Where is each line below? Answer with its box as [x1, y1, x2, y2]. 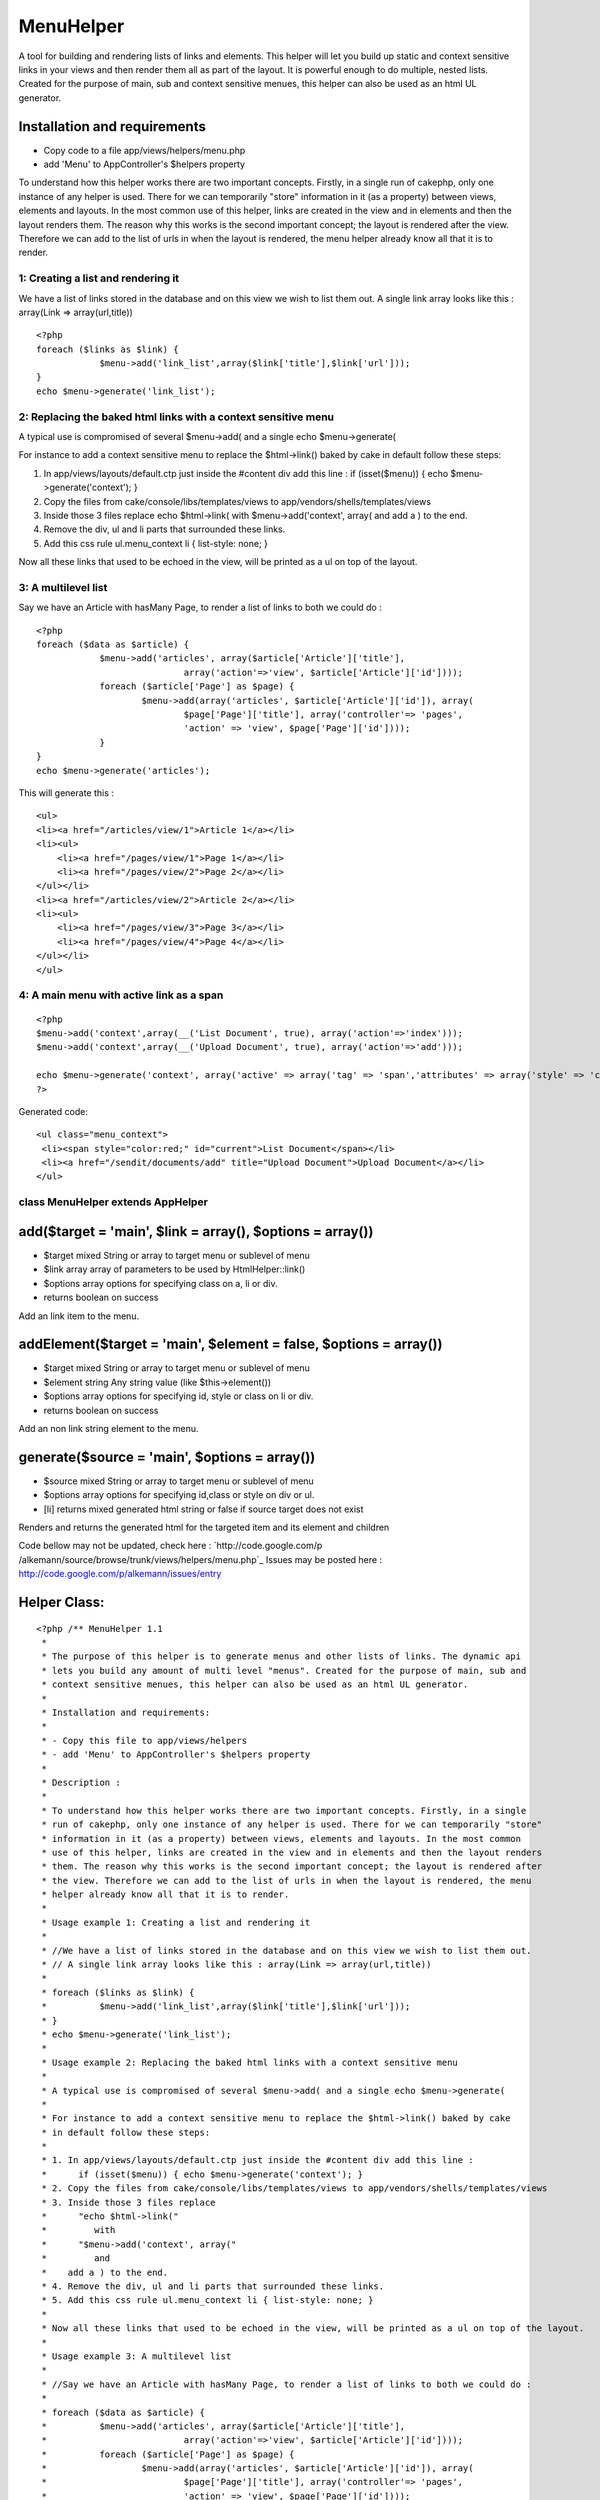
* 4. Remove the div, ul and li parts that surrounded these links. [41, 2281, 385, 2292]
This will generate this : [18, 786, 115, 799]
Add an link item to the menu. [18, 1310, 140, 1322]
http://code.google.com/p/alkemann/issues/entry [18, 1568, 222, 1580]
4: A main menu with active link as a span [18, 988, 224, 1002]
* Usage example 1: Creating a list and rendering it [41, 1916, 311, 1928]
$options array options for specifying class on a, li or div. [43, 1277, 279, 1289]
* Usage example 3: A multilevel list [41, 2350, 232, 2362]
